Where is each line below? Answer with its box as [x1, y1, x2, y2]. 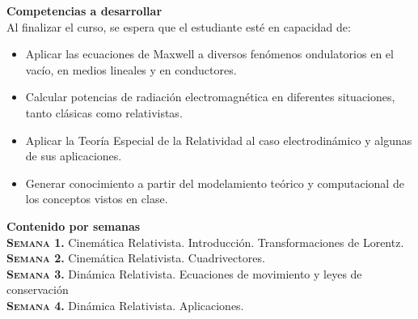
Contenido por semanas [6, 217, 141, 234]
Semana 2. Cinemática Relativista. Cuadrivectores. [6, 249, 265, 266]
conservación [6, 281, 69, 298]
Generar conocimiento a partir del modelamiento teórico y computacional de [25, 174, 404, 191]
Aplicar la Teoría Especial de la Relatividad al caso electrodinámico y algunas [25, 131, 412, 148]
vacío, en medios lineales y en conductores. [25, 61, 237, 78]
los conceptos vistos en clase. [25, 190, 168, 207]
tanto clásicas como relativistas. [25, 104, 183, 121]
